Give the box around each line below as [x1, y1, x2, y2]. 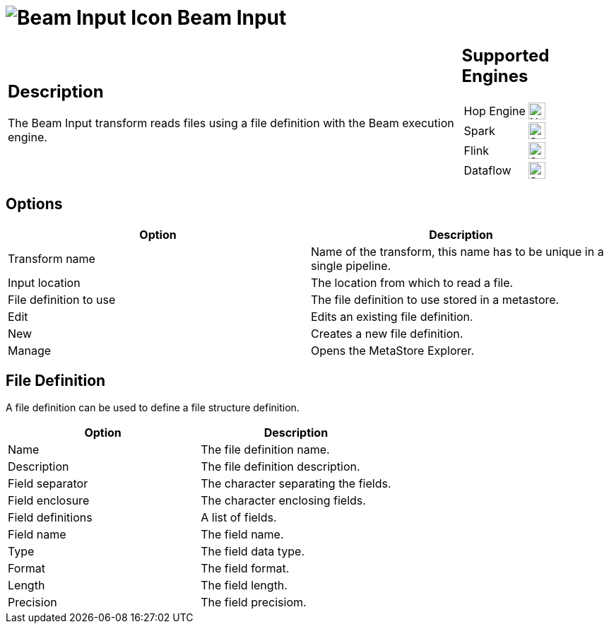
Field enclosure [8, 493, 90, 508]
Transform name [8, 251, 95, 266]
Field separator [8, 476, 88, 491]
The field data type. [201, 544, 305, 559]
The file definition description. [201, 459, 360, 474]
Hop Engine [463, 103, 526, 118]
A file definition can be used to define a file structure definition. [6, 401, 300, 414]
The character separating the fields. [201, 476, 391, 491]
